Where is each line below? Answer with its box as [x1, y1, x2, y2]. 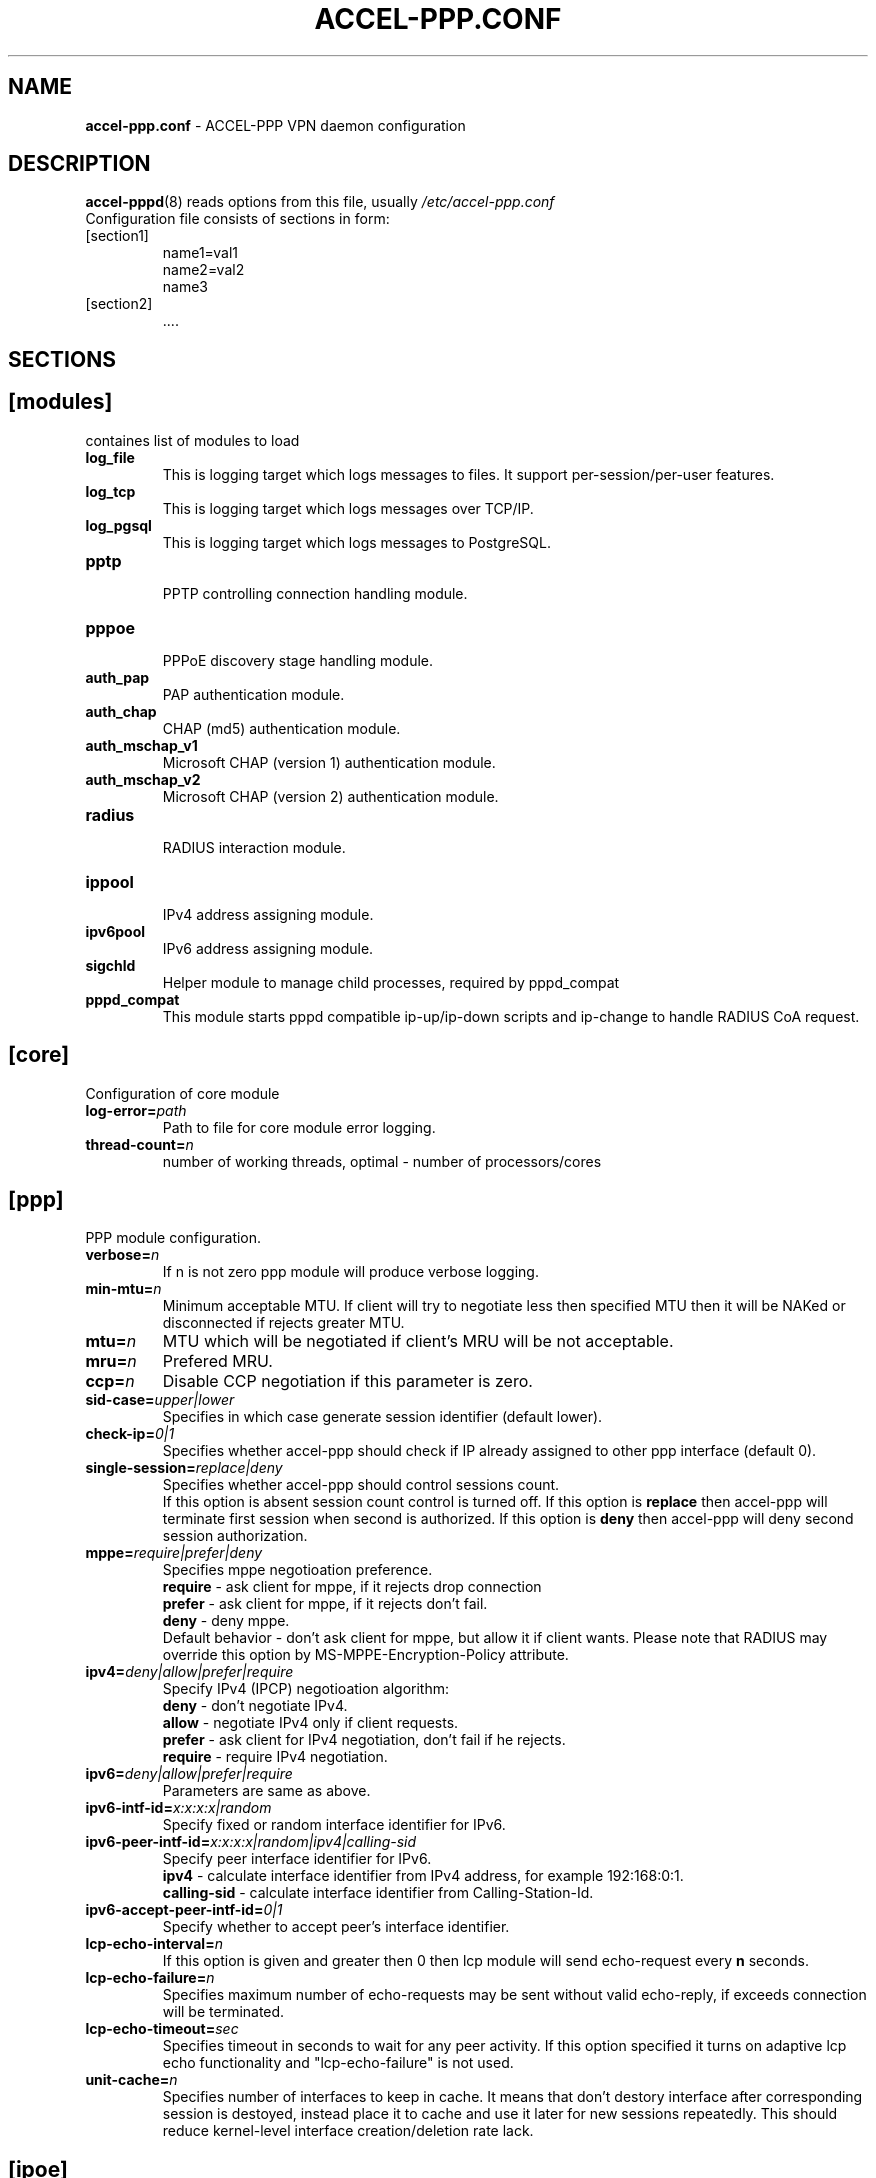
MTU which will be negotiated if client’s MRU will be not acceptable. [162, 1331, 674, 1352]
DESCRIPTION [8, 151, 151, 177]
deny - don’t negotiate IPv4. [162, 1697, 348, 1715]
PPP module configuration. [85, 1229, 262, 1247]
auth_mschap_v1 [85, 736, 198, 754]
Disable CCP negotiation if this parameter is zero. [162, 1371, 533, 1392]
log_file [85, 448, 135, 466]
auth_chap [85, 702, 157, 720]
